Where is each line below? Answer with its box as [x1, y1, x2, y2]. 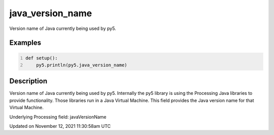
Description [9, 77, 48, 86]
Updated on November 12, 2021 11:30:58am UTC [9, 123, 111, 129]
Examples [9, 39, 42, 47]
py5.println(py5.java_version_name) [36, 62, 127, 68]
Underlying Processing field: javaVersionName [9, 114, 107, 120]
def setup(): [25, 55, 58, 61]
